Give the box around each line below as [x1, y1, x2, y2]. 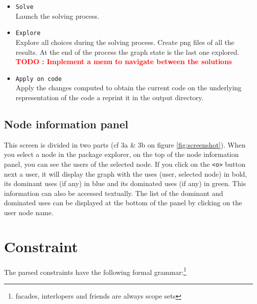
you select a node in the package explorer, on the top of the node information [4, 149, 239, 159]
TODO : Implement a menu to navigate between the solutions [15, 56, 232, 67]
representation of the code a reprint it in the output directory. [15, 92, 204, 102]
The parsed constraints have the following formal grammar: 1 [4, 265, 187, 277]
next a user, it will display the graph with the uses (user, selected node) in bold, [4, 168, 247, 179]
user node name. [4, 207, 54, 217]
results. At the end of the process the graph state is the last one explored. [15, 46, 239, 57]
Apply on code [15, 75, 62, 82]
